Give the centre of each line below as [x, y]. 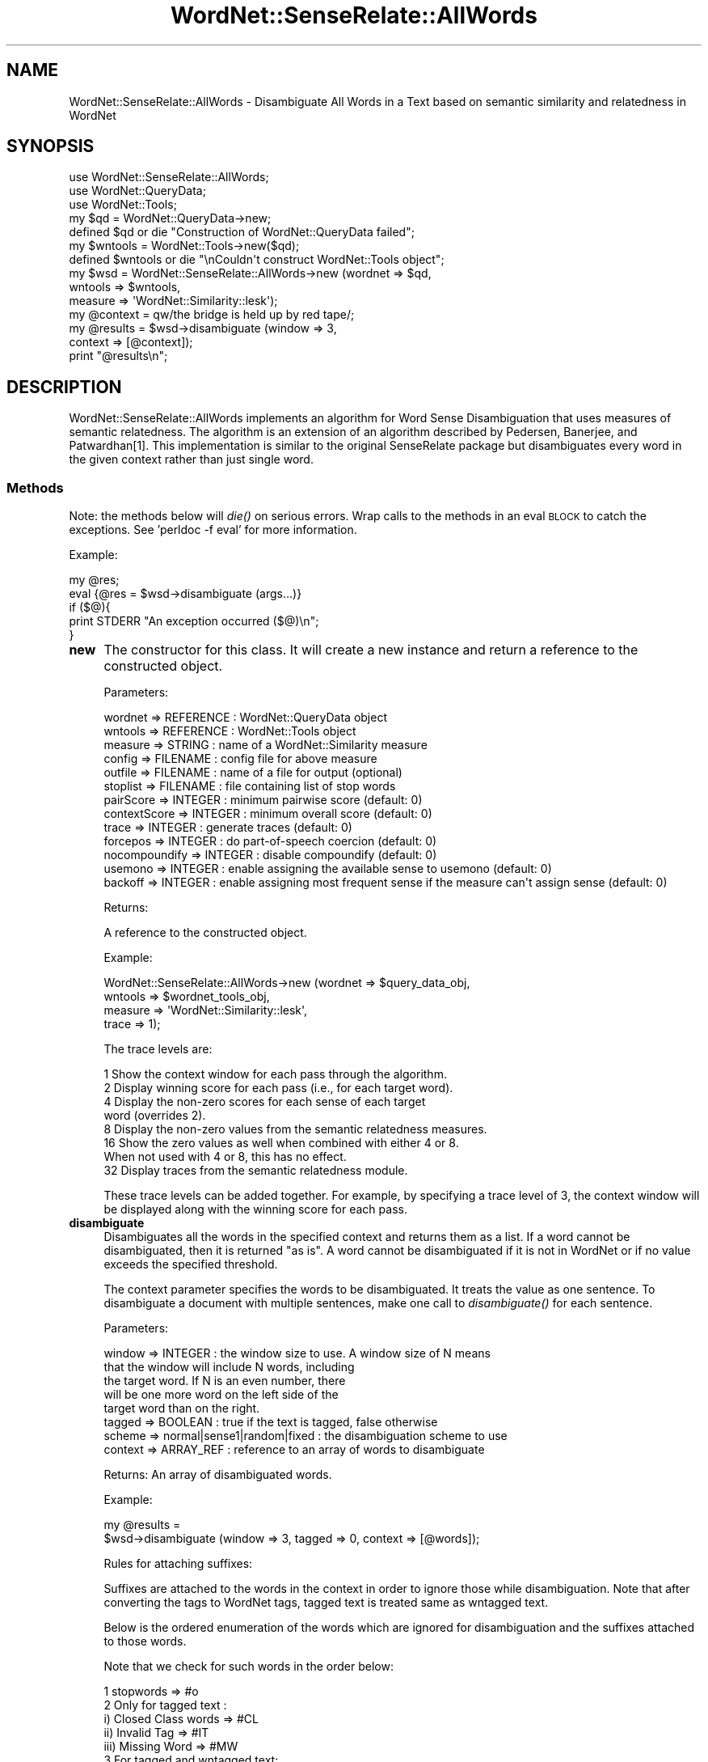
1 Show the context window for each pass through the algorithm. [275, 1074]
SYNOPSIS [51, 146]
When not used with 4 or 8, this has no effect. [225, 1157]
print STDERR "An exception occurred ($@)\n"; [194, 621]
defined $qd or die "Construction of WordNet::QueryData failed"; [242, 232]
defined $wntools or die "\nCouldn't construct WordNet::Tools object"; [257, 260]
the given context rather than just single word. [191, 460]
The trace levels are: [158, 1049]
